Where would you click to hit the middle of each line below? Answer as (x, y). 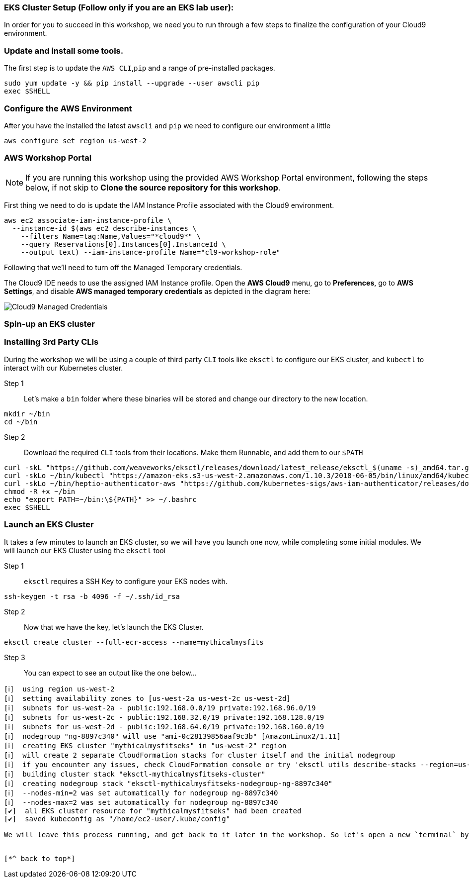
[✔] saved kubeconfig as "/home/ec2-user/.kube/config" (117, 819)
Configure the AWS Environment (68, 108)
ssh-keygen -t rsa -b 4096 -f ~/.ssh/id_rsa (92, 596)
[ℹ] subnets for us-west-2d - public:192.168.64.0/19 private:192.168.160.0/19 (164, 727)
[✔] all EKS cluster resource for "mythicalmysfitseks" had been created (153, 811)
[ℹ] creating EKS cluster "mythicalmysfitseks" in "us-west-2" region (145, 745)
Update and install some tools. (64, 50)
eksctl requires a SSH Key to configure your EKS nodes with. (126, 581)
